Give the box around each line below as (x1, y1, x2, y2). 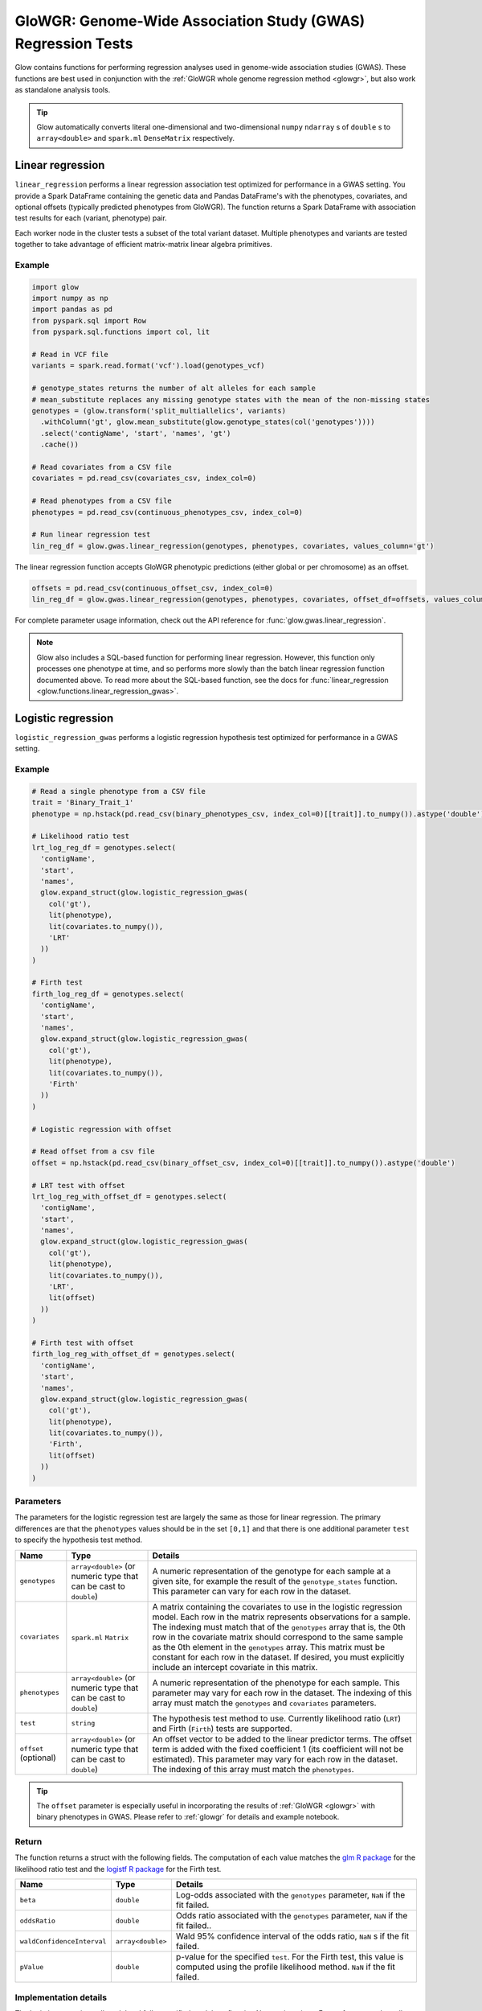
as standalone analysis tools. (14, 85, 111, 95)
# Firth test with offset (31, 1338, 134, 1347)
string (71, 1719, 96, 1728)
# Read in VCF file (31, 350, 108, 360)
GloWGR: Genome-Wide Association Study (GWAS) (14, 12, 366, 30)
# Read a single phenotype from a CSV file (31, 787, 206, 796)
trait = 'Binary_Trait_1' (31, 798, 134, 808)
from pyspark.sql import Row (31, 316, 147, 325)
